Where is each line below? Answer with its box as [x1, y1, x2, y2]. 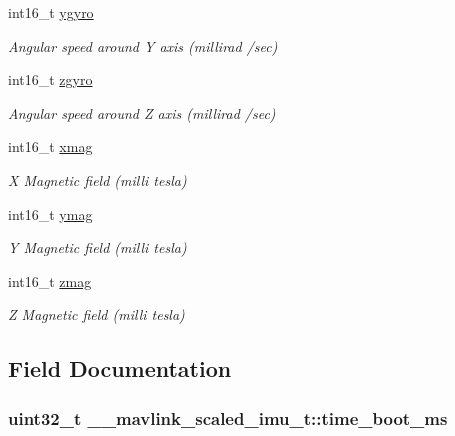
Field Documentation [8, 353, 232, 384]
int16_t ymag [8, 203, 93, 224]
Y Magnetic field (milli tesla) [8, 237, 187, 258]
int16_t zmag [8, 270, 92, 291]
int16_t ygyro [8, 2, 94, 22]
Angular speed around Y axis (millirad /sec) [8, 35, 278, 56]
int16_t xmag [8, 136, 93, 157]
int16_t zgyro [8, 69, 93, 90]
